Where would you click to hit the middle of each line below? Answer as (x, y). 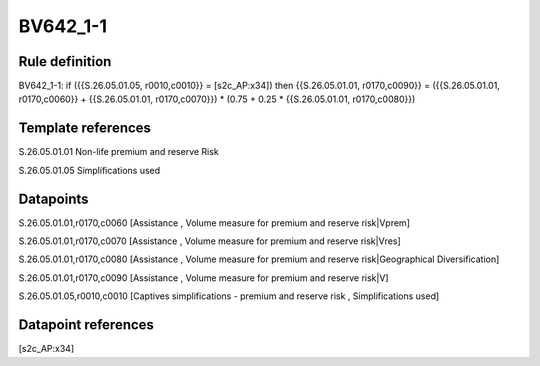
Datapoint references (86, 325)
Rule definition (65, 61)
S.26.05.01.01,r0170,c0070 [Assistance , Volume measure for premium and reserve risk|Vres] (210, 241)
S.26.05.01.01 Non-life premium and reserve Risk (118, 152)
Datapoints (53, 198)
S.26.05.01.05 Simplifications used (89, 170)
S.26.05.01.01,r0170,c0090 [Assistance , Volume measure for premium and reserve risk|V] (203, 277)
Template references (85, 128)
